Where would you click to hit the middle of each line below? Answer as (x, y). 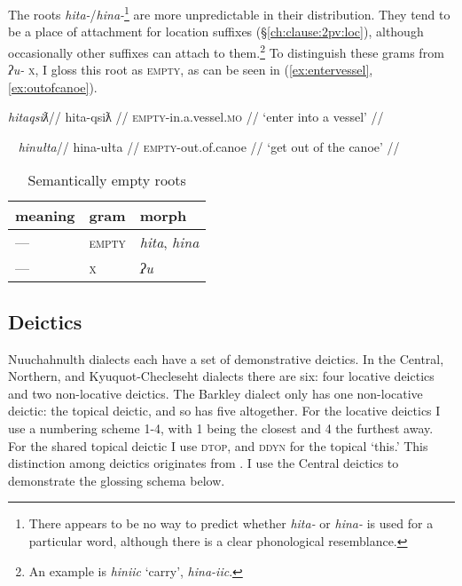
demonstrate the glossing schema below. (117, 480)
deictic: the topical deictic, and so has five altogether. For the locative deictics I (224, 411)
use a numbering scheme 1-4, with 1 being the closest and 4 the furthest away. (221, 428)
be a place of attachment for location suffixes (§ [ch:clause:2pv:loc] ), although (216, 32)
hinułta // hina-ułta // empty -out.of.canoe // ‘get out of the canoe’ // (209, 146)
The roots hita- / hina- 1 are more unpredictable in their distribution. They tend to (229, 13)
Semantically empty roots (107, 180)
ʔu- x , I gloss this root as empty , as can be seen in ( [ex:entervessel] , (191, 70)
